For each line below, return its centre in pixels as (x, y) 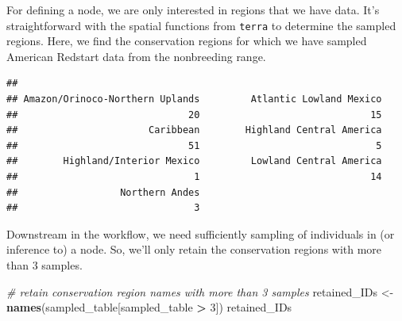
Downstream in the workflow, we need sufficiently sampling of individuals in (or (201, 233)
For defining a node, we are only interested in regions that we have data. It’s (193, 10)
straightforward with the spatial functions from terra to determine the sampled (201, 25)
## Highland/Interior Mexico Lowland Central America (194, 161)
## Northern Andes (103, 192)
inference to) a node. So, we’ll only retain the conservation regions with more (194, 249)
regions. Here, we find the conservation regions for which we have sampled (187, 41)
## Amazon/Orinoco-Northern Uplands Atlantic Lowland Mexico (194, 99)
